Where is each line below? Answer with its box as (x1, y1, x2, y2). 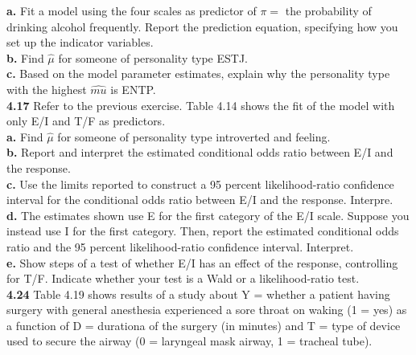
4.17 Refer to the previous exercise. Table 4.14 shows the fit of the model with (6, 96, 395, 113)
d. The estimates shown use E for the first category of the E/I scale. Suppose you (6, 206, 410, 223)
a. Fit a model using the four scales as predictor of (6, 2, 257, 18)
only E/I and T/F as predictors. (6, 112, 166, 129)
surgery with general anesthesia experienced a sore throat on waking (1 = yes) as (6, 301, 407, 318)
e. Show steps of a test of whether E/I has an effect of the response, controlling (6, 254, 398, 271)
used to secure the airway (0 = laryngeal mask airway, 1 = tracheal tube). (6, 333, 373, 349)
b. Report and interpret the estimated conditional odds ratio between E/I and (6, 144, 393, 161)
